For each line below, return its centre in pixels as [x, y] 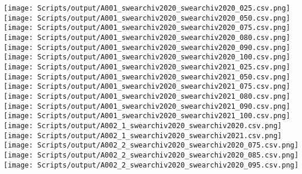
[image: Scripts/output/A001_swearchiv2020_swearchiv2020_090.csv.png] [147, 47]
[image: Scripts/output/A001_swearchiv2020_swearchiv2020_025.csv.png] [147, 8]
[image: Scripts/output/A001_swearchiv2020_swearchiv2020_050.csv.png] [147, 18]
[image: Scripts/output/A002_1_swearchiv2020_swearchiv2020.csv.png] [143, 126]
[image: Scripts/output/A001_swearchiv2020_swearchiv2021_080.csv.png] [147, 96]
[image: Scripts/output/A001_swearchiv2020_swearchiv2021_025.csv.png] [147, 67]
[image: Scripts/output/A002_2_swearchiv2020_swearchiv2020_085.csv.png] [151, 155]
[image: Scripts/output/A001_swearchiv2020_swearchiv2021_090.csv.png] [147, 106]
